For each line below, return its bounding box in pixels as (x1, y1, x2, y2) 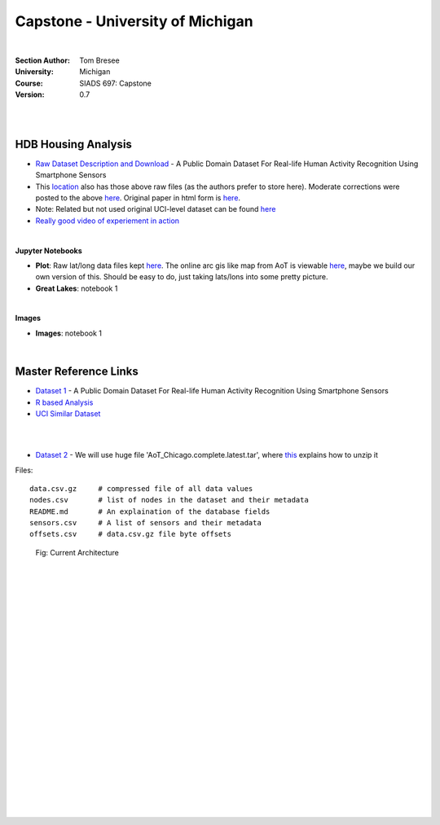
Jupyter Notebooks (15, 245, 83, 256)
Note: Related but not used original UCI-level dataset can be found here (35, 204, 276, 214)
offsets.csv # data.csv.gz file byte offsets (29, 529, 232, 539)
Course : (15, 78, 44, 88)
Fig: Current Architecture (35, 547, 120, 557)
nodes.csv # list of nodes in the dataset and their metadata (29, 495, 309, 505)
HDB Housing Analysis (15, 137, 132, 151)
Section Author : (15, 55, 71, 65)
